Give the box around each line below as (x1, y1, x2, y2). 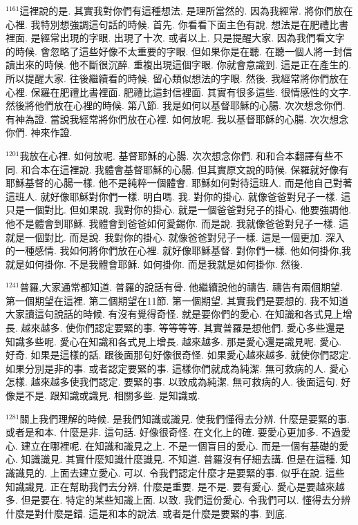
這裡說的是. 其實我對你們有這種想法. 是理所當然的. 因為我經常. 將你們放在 (19, 3, 353, 17)
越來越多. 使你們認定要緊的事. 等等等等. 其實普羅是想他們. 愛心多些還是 (21, 321, 345, 335)
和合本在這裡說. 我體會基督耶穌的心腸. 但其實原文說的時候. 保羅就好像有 (21, 162, 349, 176)
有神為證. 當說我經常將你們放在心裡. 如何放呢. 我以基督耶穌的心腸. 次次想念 (6, 111, 349, 126)
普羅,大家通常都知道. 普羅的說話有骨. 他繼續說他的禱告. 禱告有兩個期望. (19, 280, 343, 294)
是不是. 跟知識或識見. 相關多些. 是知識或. (15, 388, 200, 403)
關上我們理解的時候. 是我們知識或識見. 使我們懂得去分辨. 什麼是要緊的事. (19, 411, 350, 426)
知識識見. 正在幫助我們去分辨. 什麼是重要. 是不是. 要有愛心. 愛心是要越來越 (6, 479, 345, 493)
